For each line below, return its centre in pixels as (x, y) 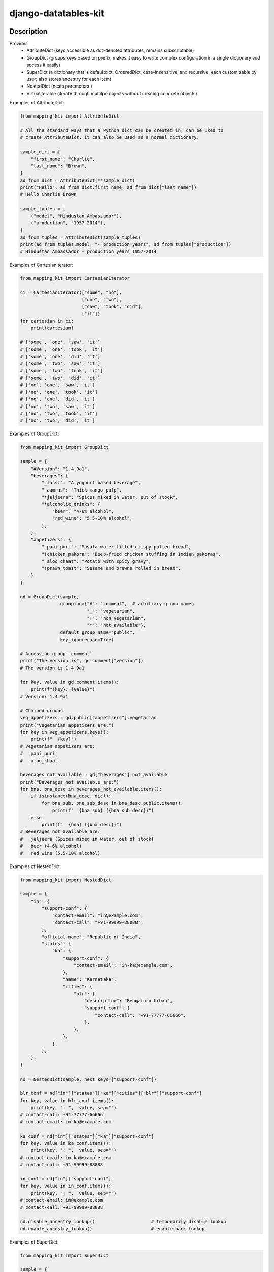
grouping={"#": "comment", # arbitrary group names (127, 604)
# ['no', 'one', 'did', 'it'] (58, 399)
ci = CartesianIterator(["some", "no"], (71, 292)
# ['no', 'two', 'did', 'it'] (58, 421)
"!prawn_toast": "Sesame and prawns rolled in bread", (111, 568)
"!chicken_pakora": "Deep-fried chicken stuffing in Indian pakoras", (131, 554)
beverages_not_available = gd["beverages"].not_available (94, 775)
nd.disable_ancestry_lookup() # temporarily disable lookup (123, 1222)
